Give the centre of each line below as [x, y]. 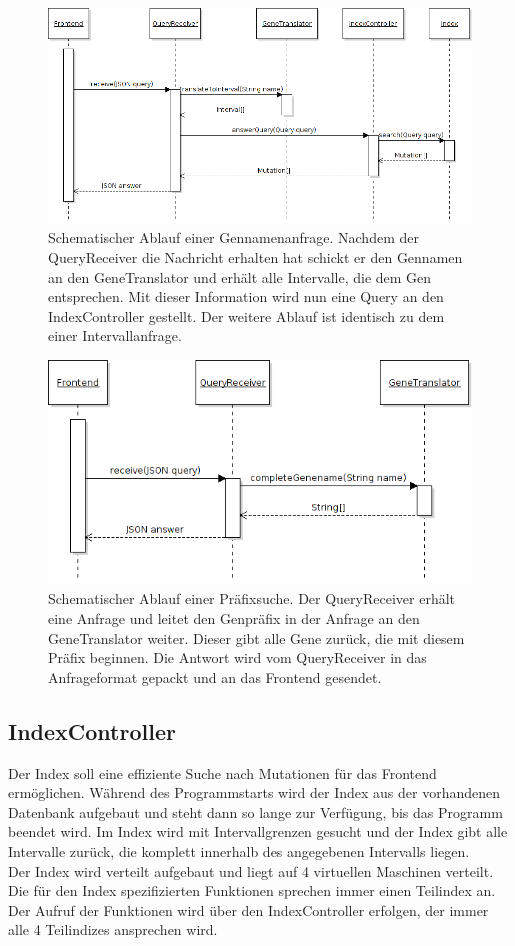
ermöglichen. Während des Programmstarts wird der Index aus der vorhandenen [254, 792]
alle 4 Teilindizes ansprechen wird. [113, 929]
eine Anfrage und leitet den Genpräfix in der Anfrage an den [234, 618]
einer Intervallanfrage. [115, 335]
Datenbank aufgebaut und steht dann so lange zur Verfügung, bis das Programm [255, 811]
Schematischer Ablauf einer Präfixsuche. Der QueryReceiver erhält [252, 598]
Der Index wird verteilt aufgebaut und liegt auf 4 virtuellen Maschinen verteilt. [251, 870]
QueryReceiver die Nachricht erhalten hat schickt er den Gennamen [255, 256]
